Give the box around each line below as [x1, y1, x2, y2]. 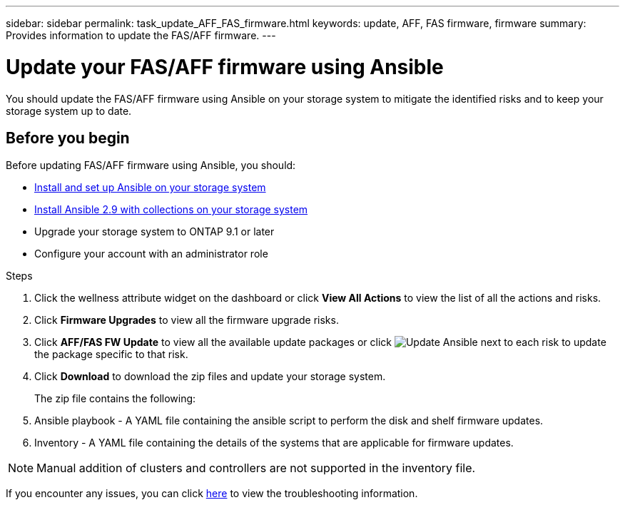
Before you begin [6, 128, 130, 147]
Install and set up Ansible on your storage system [34, 181, 266, 194]
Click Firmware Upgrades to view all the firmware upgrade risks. [34, 314, 339, 327]
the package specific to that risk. [34, 348, 188, 361]
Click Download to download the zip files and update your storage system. [34, 370, 386, 383]
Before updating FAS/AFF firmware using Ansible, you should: [6, 159, 296, 172]
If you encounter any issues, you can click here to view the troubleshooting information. [6, 487, 418, 500]
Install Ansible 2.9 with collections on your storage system [34, 203, 308, 216]
